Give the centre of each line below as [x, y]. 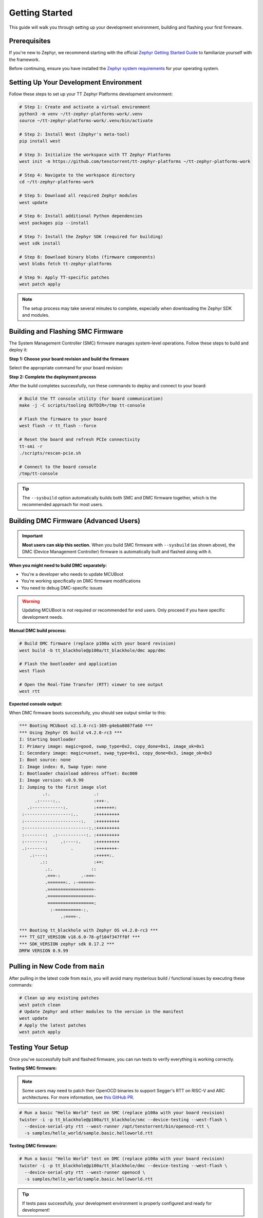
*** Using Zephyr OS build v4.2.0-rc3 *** [71, 733]
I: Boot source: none [45, 760]
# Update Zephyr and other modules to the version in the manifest [102, 1011]
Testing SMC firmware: [33, 1068]
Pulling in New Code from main [57, 966]
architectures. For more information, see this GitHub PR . [78, 1097]
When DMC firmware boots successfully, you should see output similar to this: [88, 713]
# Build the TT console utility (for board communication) [91, 399]
